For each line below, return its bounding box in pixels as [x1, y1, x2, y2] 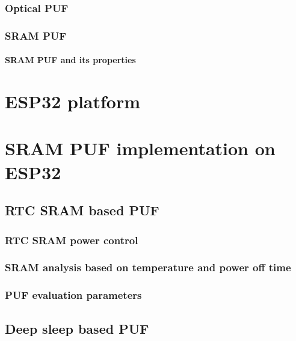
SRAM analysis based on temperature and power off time [5, 260, 291, 275]
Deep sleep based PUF [5, 319, 149, 337]
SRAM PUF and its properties [5, 54, 136, 66]
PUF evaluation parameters [5, 287, 142, 303]
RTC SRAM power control [5, 232, 138, 247]
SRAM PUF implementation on [5, 136, 276, 161]
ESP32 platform [5, 89, 141, 114]
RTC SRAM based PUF [5, 201, 159, 220]
